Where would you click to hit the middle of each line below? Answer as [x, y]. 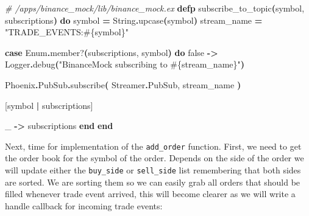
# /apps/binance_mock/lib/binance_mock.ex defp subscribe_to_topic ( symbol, [155, 8]
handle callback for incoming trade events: [84, 205]
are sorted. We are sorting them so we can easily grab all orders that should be [153, 182]
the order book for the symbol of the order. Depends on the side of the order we [154, 158]
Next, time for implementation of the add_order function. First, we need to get [153, 146]
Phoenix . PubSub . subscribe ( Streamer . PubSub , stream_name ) [123, 84]
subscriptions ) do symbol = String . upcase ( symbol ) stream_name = [134, 20]
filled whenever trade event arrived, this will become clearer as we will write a [150, 194]
